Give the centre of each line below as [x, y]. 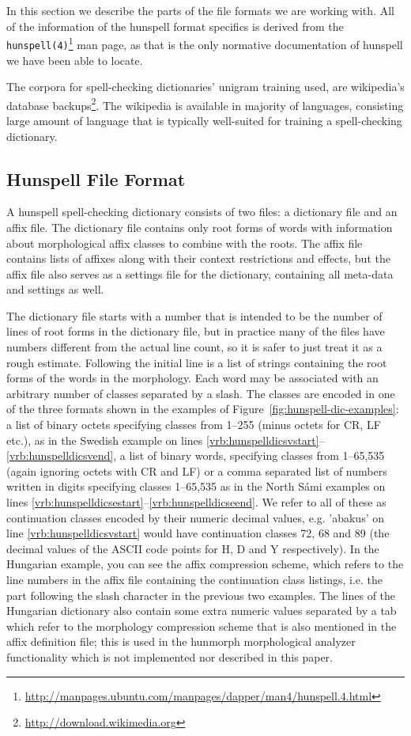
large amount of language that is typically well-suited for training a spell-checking [204, 120]
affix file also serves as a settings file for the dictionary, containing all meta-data [200, 273]
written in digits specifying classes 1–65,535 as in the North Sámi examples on [196, 486]
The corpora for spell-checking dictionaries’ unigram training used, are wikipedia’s [205, 87]
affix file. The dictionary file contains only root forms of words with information [200, 227]
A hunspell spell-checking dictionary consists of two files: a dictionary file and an [202, 212]
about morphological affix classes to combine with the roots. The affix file [185, 243]
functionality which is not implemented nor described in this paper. [170, 656]
